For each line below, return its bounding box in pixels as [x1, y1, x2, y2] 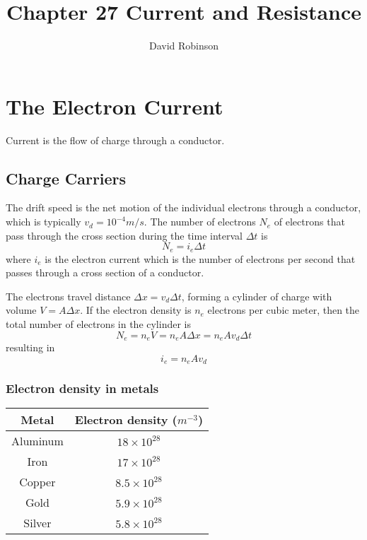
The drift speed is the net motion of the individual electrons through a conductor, [6, 200, 361, 215]
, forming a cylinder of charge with [181, 288, 332, 303]
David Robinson [148, 38, 219, 53]
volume [6, 303, 37, 317]
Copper [19, 474, 56, 491]
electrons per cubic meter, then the [207, 303, 360, 317]
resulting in [6, 340, 55, 355]
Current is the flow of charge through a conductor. [6, 132, 225, 147]
